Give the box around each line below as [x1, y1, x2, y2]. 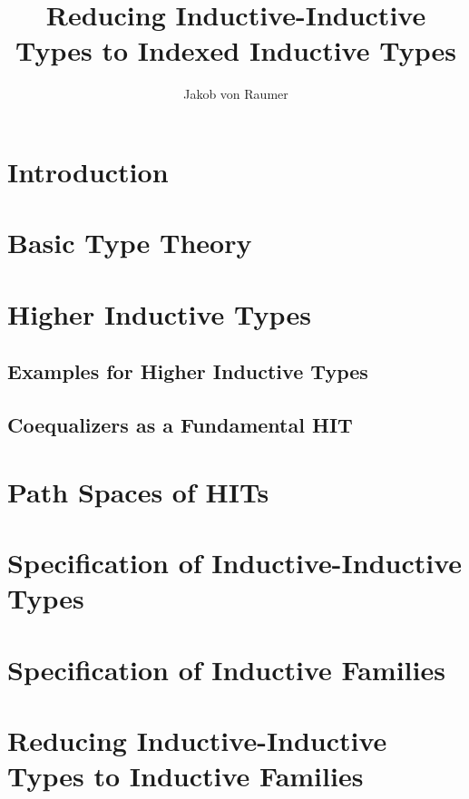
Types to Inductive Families [7, 757, 364, 794]
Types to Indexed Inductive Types [15, 32, 456, 69]
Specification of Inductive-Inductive [7, 543, 463, 580]
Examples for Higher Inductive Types [7, 357, 368, 385]
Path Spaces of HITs [7, 473, 269, 510]
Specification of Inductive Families [7, 650, 445, 687]
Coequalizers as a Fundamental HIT [7, 411, 353, 439]
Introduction [7, 152, 169, 190]
